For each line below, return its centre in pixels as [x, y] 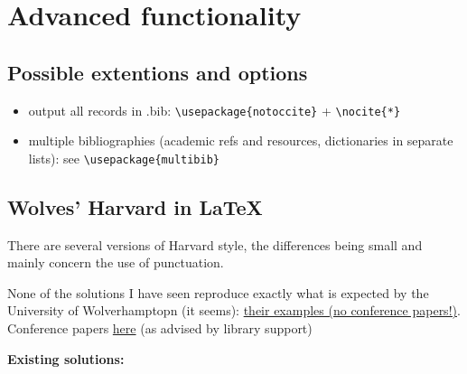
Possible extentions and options [158, 72]
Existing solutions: [66, 358]
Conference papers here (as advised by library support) [160, 328]
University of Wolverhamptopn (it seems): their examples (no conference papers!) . [234, 310]
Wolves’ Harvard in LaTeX [135, 206]
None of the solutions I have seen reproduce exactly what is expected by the [218, 292]
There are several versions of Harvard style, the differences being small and [215, 244]
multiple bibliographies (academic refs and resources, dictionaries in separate [241, 140]
